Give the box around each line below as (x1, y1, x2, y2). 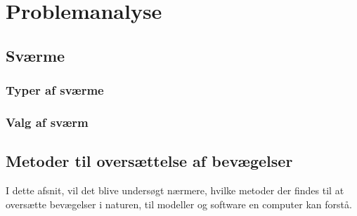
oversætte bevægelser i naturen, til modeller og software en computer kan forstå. (6, 196, 352, 211)
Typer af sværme (6, 81, 104, 99)
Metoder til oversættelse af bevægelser (6, 150, 293, 172)
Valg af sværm (6, 113, 89, 130)
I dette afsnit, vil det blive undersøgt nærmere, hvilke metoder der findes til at (6, 183, 344, 198)
